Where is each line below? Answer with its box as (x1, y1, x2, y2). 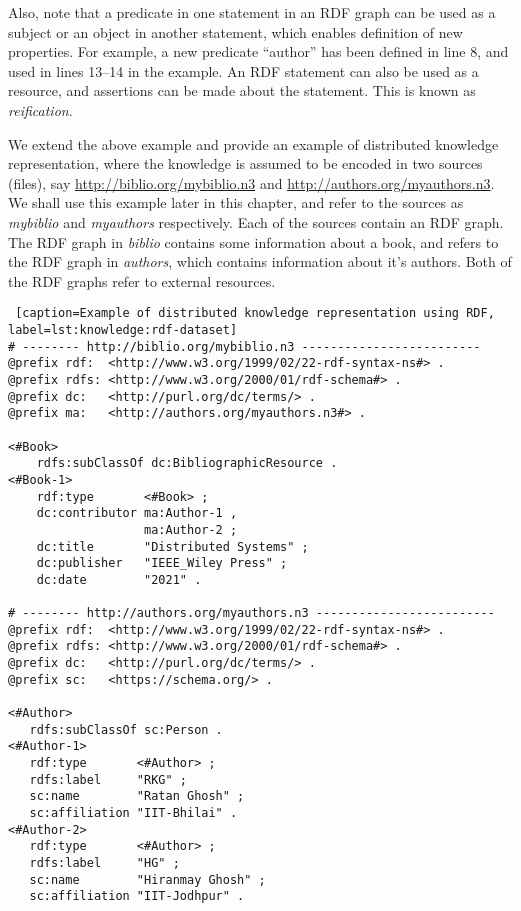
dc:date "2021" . (36, 572, 202, 587)
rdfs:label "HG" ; (29, 855, 180, 870)
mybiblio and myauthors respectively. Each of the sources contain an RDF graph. (8, 211, 504, 232)
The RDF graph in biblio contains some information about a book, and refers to (8, 231, 499, 252)
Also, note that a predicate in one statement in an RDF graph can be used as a (8, 2, 496, 22)
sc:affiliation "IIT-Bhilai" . (29, 806, 238, 820)
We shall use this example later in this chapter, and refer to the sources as (8, 192, 464, 213)
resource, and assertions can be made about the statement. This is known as (8, 80, 476, 101)
